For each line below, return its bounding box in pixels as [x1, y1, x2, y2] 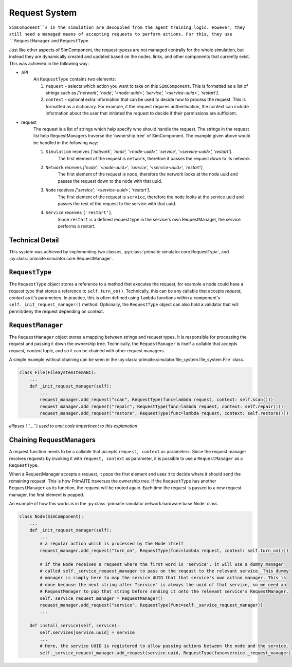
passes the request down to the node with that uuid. [57, 178, 163, 184]
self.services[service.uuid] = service [39, 629, 135, 635]
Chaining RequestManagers [9, 436, 96, 444]
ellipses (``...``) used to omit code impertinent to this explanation [9, 423, 138, 429]
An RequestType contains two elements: [33, 76, 116, 82]
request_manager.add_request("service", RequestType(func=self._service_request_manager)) [39, 602, 263, 608]
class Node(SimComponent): [19, 514, 84, 519]
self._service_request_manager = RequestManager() [39, 595, 163, 601]
